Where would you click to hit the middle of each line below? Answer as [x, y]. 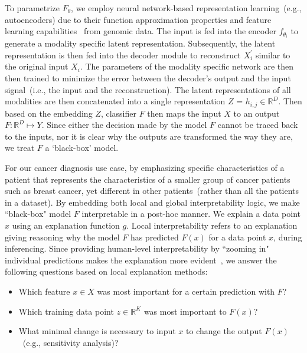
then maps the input [184, 113]
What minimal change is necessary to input [97, 331]
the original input [37, 66]
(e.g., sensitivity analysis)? [71, 342]
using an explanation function [66, 225]
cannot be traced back [258, 125]
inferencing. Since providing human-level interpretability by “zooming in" [137, 248]
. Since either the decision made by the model [124, 125]
